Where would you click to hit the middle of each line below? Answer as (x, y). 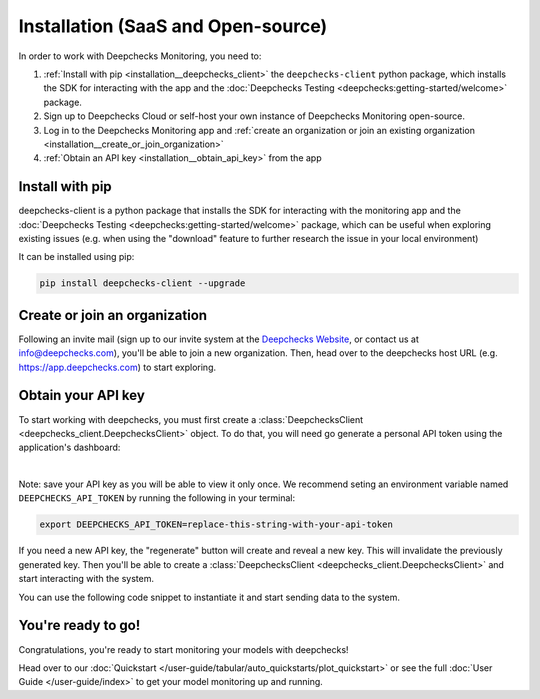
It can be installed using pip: (76, 257)
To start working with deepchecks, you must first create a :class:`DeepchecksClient (191, 419)
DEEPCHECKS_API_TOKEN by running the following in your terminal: (156, 498)
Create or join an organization (113, 315)
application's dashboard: (69, 447)
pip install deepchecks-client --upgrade (142, 283)
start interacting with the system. (86, 579)
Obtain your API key (81, 395)
